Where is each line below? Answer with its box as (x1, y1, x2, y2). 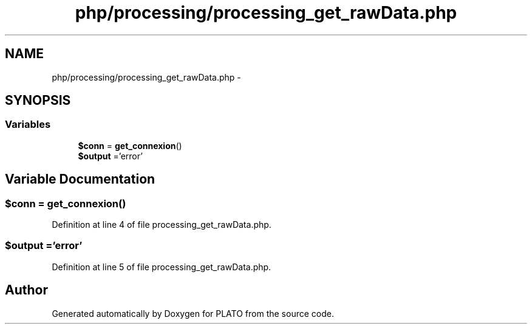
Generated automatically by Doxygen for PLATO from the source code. (52, 308, 334, 319)
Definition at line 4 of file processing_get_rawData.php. (52, 219, 271, 230)
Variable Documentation (5, 171, 155, 187)
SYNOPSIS (5, 93, 71, 108)
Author (5, 282, 48, 298)
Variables (5, 118, 51, 131)
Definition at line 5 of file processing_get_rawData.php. (52, 261, 271, 272)
